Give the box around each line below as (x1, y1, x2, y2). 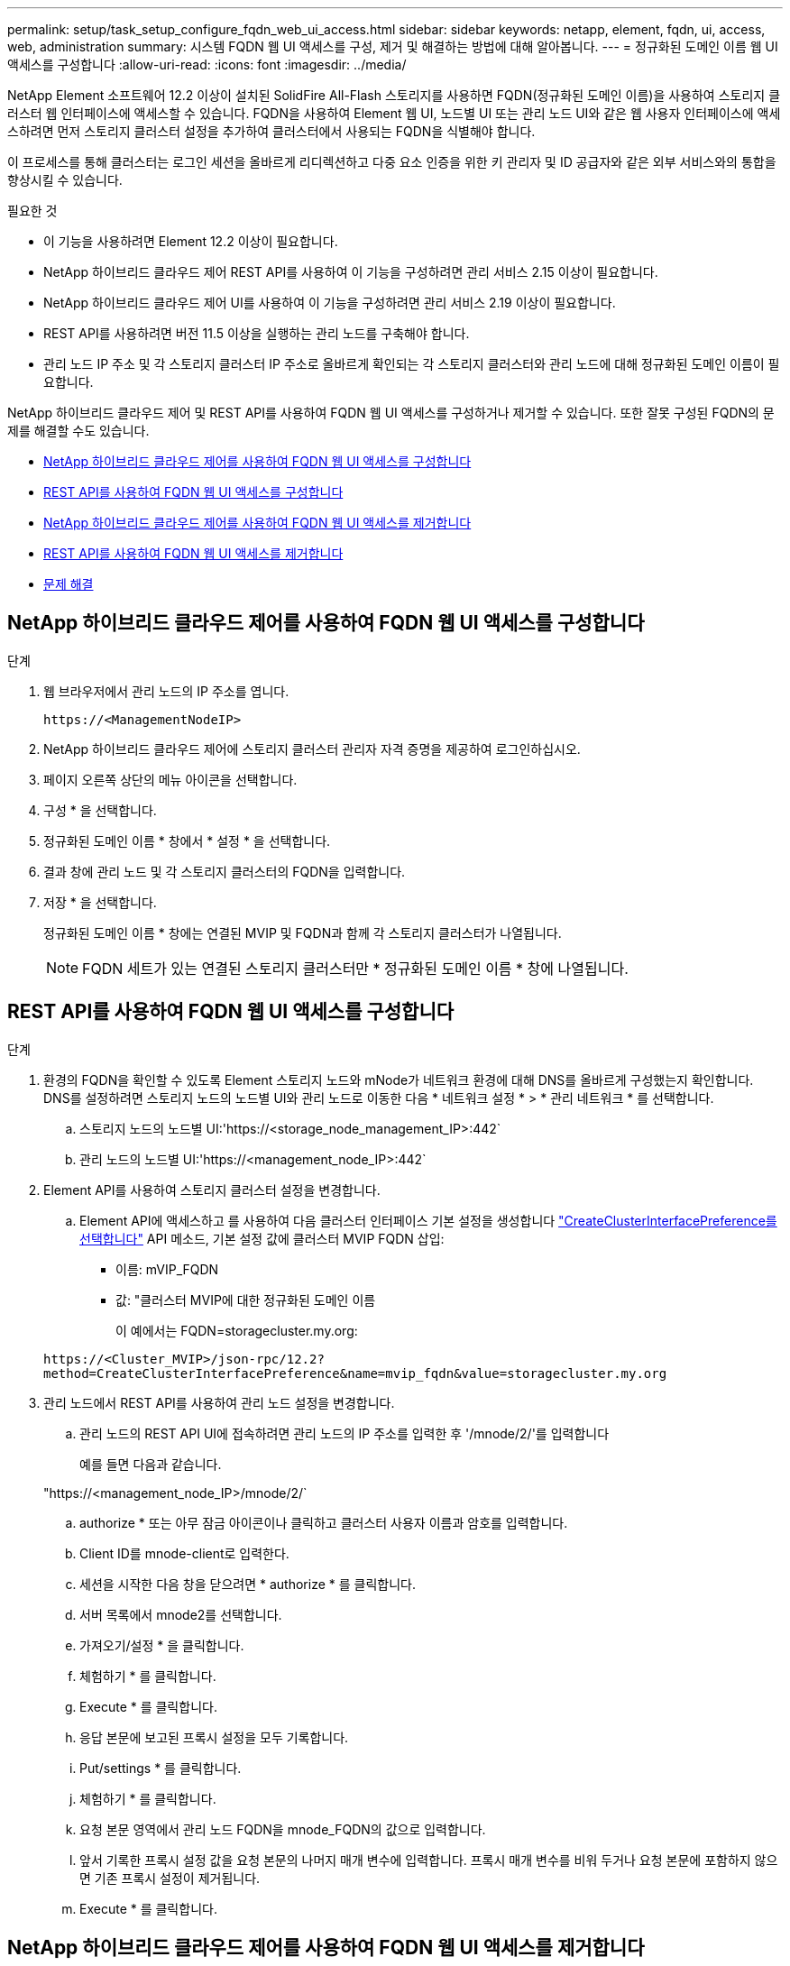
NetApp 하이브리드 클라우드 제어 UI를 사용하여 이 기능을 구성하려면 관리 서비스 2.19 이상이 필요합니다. (43, 295, 616, 310)
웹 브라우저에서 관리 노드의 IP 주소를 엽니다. (43, 683, 289, 699)
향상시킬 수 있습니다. (7, 172, 123, 188)
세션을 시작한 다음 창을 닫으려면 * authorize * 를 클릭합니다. (79, 1576, 416, 1592)
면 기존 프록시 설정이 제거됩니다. (79, 1870, 261, 1886)
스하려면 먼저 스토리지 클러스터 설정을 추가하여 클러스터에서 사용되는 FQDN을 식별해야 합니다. (7, 124, 536, 139)
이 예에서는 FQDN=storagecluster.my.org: (115, 1322, 358, 1338)
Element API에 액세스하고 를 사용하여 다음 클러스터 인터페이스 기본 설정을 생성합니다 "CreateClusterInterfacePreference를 (79, 1212, 777, 1228)
